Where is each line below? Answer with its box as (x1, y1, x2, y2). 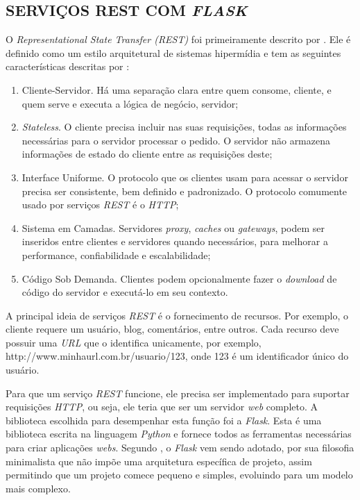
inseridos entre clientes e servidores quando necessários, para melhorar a (22, 234, 328, 249)
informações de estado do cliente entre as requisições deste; (22, 147, 273, 161)
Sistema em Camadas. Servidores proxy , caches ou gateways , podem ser (22, 220, 325, 235)
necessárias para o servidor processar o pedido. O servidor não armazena (22, 133, 331, 147)
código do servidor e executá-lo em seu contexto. (22, 285, 228, 299)
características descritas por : (6, 59, 130, 74)
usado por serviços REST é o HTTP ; (22, 197, 179, 212)
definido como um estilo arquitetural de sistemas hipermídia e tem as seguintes (6, 45, 341, 60)
